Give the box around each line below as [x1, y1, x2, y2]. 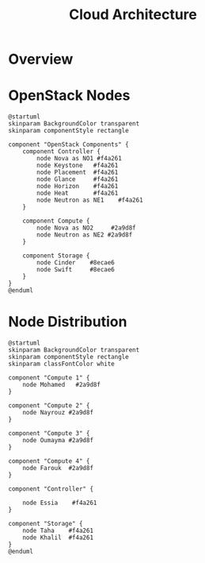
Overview [8, 50, 74, 68]
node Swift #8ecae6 [36, 266, 115, 274]
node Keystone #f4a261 [36, 161, 119, 170]
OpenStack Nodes [8, 87, 131, 105]
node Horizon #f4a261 [36, 183, 119, 191]
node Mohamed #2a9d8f [22, 381, 101, 389]
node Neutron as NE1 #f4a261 [36, 196, 144, 204]
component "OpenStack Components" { [8, 141, 129, 148]
